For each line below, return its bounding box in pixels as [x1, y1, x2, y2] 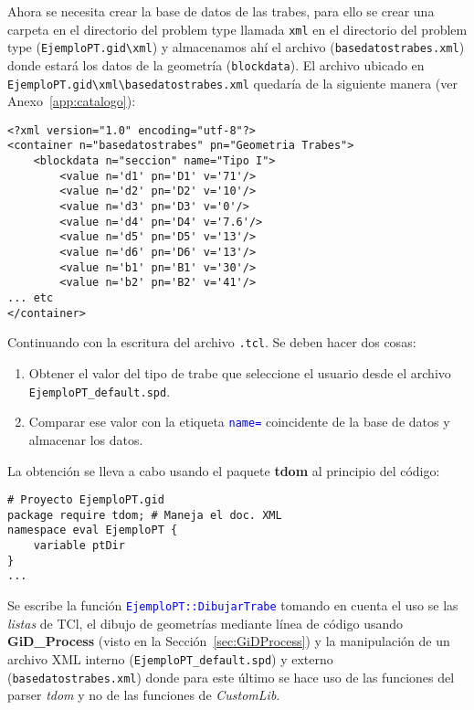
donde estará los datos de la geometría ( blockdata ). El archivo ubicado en [7, 55, 425, 74]
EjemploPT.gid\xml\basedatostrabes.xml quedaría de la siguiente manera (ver [7, 73, 458, 92]
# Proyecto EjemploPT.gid [7, 493, 164, 507]
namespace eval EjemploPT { [7, 524, 178, 537]
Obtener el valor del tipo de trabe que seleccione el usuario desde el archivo [28, 364, 451, 382]
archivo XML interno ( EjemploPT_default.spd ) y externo [7, 649, 333, 668]
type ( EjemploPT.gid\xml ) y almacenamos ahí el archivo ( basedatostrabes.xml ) [7, 37, 465, 57]
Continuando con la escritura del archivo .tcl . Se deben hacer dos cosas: [7, 333, 416, 352]
